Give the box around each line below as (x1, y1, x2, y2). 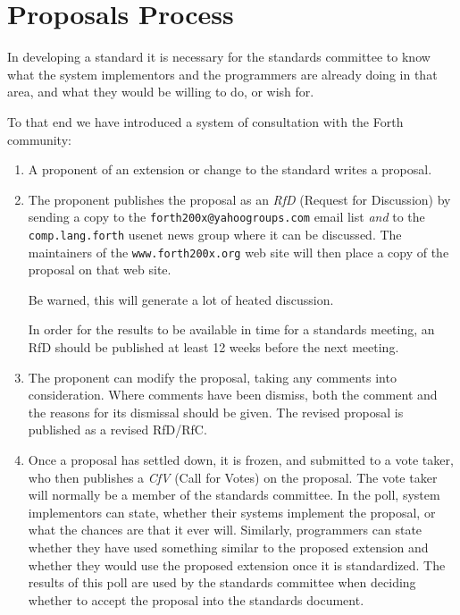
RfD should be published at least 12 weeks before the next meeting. (28, 338, 399, 357)
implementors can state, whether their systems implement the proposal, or (28, 502, 436, 521)
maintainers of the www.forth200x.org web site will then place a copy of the (28, 242, 449, 261)
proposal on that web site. (28, 260, 171, 279)
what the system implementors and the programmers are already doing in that (7, 64, 438, 83)
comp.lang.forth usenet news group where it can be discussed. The (28, 224, 402, 243)
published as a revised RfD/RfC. (28, 420, 207, 439)
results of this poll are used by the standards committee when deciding (28, 573, 416, 592)
